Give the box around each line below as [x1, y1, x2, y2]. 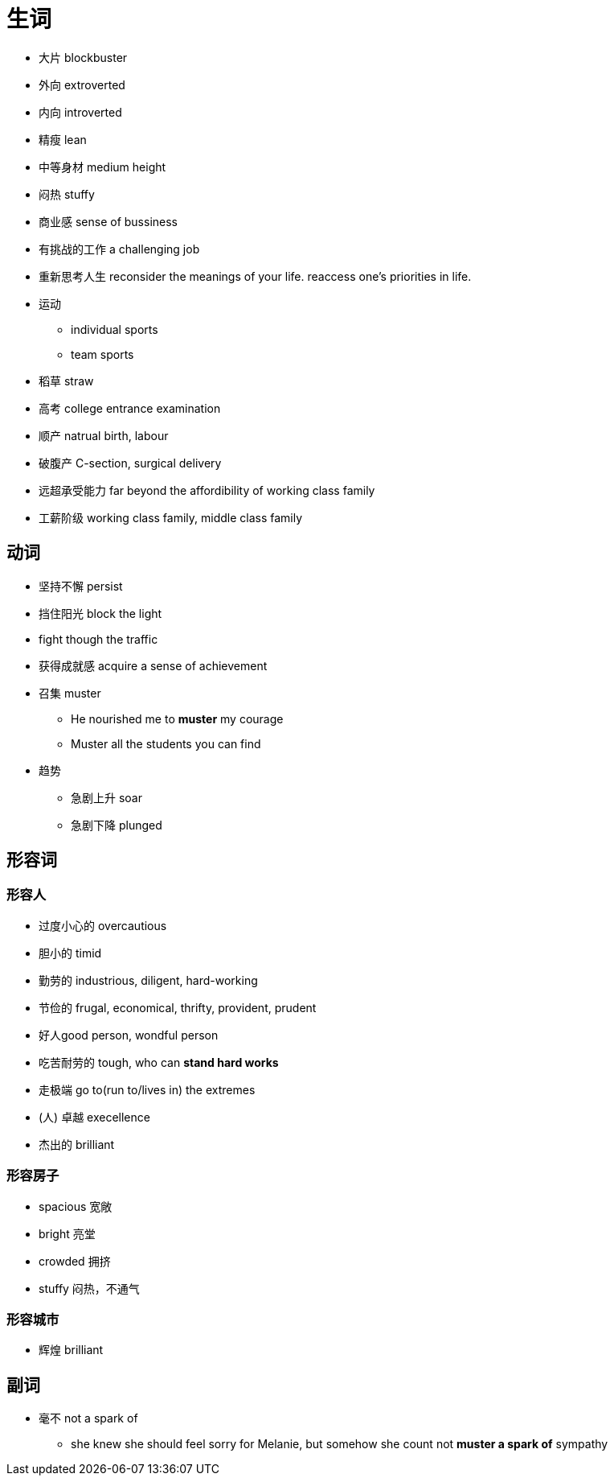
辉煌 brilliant [39, 1343, 104, 1357]
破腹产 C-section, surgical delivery [39, 455, 222, 470]
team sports [71, 347, 134, 361]
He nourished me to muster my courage [71, 711, 284, 726]
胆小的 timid [39, 945, 102, 960]
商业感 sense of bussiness [39, 214, 178, 228]
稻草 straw [39, 373, 94, 388]
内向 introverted [39, 105, 122, 119]
